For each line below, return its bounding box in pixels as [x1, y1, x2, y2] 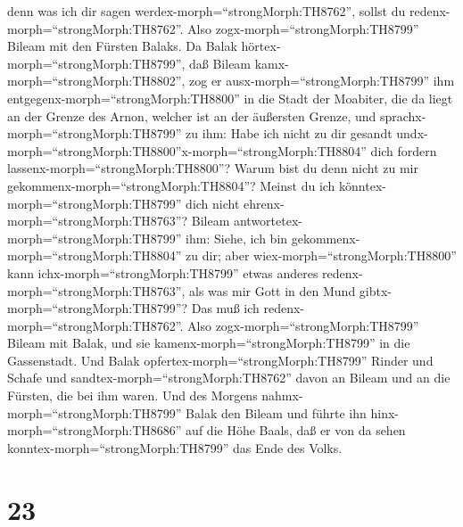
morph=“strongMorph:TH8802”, [7, 71, 186, 90]
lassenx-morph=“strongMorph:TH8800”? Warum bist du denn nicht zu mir [7, 159, 418, 177]
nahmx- [261, 386, 303, 405]
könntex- [339, 176, 386, 194]
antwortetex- [233, 211, 302, 230]
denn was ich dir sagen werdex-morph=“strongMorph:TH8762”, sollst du [7, 2, 406, 20]
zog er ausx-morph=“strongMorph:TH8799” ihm [189, 71, 455, 90]
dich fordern [370, 141, 437, 160]
